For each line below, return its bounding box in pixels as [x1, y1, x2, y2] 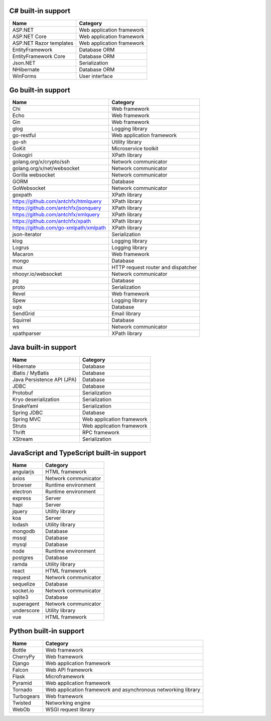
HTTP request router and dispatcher [111, 264, 197, 271]
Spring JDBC [12, 409, 43, 416]
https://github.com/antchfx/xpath [12, 218, 91, 225]
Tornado [12, 686, 33, 693]
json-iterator [12, 231, 42, 238]
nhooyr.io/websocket [12, 271, 62, 278]
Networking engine [45, 699, 91, 706]
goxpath [12, 191, 32, 198]
